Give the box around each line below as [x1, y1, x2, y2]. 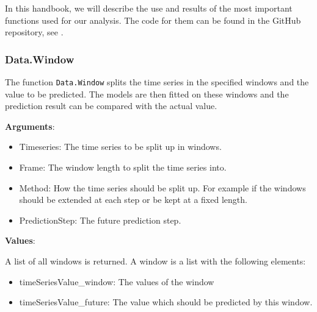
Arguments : [5, 119, 55, 132]
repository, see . [5, 26, 64, 38]
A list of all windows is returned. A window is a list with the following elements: [5, 255, 306, 267]
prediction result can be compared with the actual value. [5, 99, 217, 112]
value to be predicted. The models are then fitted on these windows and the [5, 87, 289, 100]
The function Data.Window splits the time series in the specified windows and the [5, 76, 309, 88]
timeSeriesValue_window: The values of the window [19, 275, 214, 288]
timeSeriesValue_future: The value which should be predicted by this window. [19, 296, 313, 308]
